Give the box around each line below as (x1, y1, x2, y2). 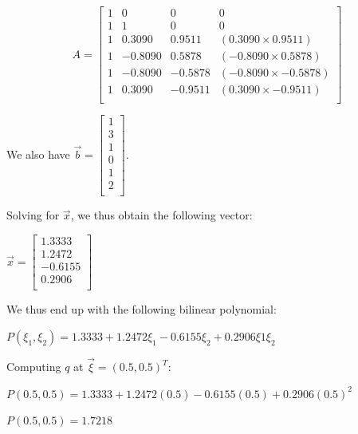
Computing (6, 358, 61, 374)
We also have (6, 145, 70, 162)
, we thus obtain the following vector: (70, 207, 253, 223)
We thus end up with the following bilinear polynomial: (6, 301, 277, 318)
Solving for (6, 207, 60, 223)
